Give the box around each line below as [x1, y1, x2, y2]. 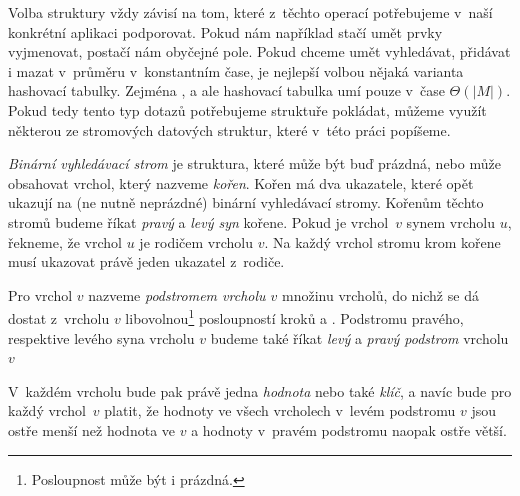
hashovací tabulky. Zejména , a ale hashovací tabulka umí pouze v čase [8, 80, 445, 101]
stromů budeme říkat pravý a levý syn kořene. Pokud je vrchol [8, 211, 389, 232]
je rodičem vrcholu [139, 231, 253, 252]
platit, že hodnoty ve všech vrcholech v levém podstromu [104, 400, 456, 421]
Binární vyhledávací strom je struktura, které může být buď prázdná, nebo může [8, 153, 501, 174]
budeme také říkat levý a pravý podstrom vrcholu [210, 327, 509, 348]
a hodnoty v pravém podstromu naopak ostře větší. [191, 419, 507, 440]
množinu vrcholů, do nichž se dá [282, 284, 479, 305]
